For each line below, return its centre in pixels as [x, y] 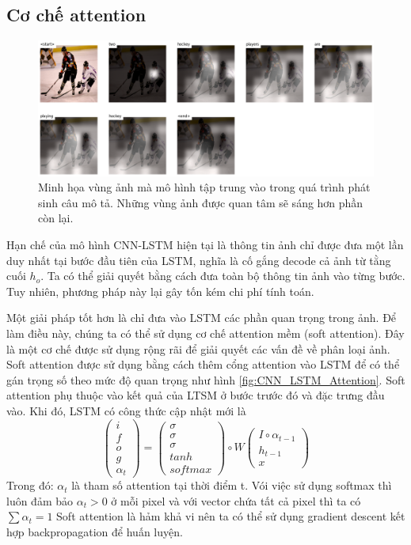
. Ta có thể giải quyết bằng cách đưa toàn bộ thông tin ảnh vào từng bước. [223, 276]
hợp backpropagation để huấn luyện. [95, 532]
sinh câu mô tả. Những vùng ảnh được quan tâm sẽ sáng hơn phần [201, 202]
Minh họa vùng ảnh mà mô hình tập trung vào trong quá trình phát [204, 187]
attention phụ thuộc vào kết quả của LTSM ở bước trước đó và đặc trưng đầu [196, 395]
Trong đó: [30, 485]
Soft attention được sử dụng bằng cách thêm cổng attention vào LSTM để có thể [203, 364]
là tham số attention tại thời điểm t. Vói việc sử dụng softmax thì [232, 485]
